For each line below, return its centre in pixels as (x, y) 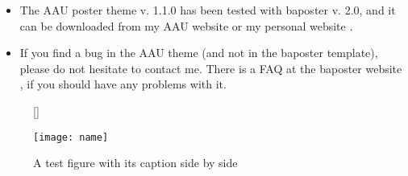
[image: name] (71, 137)
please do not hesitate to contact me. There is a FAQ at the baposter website (211, 68)
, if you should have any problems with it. (123, 84)
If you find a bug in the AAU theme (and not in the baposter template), (199, 53)
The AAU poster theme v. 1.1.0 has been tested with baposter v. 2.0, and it (208, 10)
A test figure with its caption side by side (135, 163)
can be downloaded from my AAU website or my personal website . (186, 25)
